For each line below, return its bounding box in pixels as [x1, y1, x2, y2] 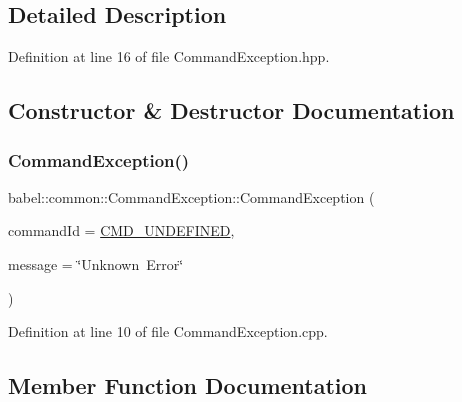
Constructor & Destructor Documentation [8, 95, 455, 126]
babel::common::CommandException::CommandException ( [8, 186, 375, 207]
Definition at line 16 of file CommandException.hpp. [8, 46, 330, 67]
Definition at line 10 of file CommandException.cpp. [8, 321, 328, 342]
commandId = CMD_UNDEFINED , [8, 220, 235, 241]
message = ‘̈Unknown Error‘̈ [8, 253, 184, 274]
